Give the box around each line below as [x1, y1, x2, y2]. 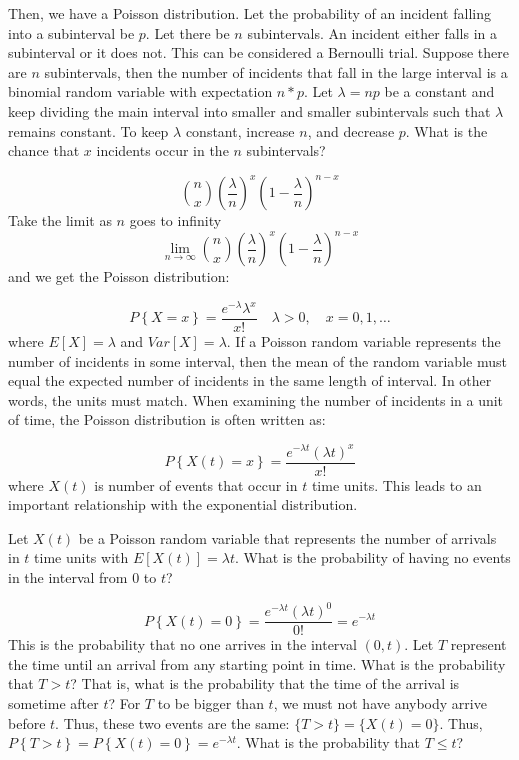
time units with [34, 547, 129, 568]
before [8, 712, 46, 733]
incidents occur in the [96, 140, 229, 161]
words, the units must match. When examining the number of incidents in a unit [8, 389, 504, 410]
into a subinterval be [8, 22, 135, 43]
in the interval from [8, 566, 128, 587]
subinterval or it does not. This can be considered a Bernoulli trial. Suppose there [8, 42, 509, 63]
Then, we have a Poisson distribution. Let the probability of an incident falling [8, 3, 491, 23]
